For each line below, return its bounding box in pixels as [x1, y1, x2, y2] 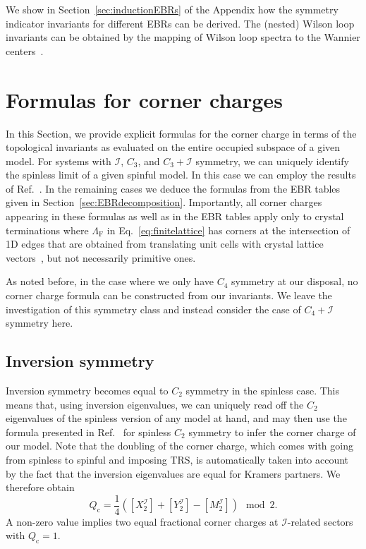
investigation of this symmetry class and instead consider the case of [6, 301, 301, 316]
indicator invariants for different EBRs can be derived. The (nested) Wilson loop [6, 16, 355, 30]
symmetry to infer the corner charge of [188, 424, 356, 439]
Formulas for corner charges [6, 85, 283, 114]
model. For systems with [6, 153, 111, 168]
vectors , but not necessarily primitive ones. [6, 250, 196, 265]
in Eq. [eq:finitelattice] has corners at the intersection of [106, 222, 350, 237]
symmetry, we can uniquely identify [195, 153, 349, 168]
